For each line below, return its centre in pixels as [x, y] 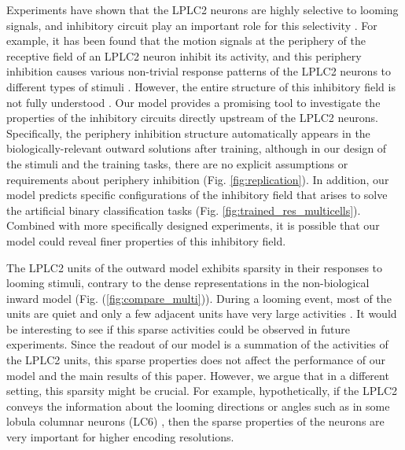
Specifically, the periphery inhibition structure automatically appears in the [188, 133]
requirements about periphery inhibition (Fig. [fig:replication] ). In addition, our [198, 179]
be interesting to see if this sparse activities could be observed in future [179, 328]
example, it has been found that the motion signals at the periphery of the [186, 41]
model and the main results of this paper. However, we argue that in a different [198, 375]
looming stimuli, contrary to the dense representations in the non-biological [188, 283]
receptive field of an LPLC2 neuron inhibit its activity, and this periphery [184, 55]
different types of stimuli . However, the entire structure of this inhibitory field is [201, 86]
